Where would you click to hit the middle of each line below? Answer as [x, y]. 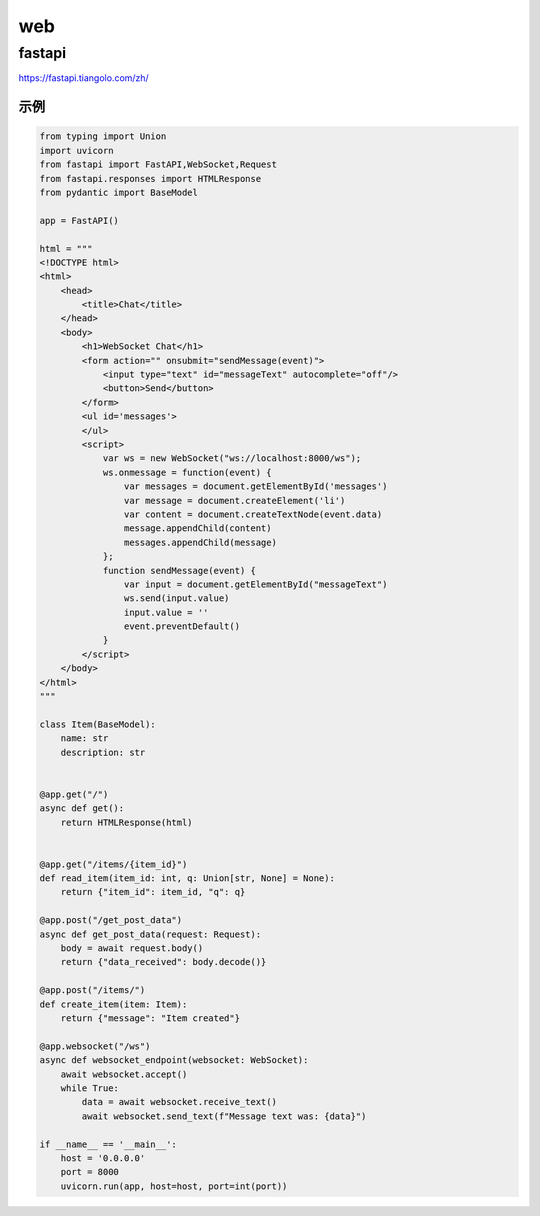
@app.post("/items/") [92, 990]
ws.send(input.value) [176, 598]
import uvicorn [76, 150]
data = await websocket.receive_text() [179, 1102]
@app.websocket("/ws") [95, 1046]
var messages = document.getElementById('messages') [255, 486]
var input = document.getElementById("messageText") [255, 584]
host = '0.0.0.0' [103, 1158]
